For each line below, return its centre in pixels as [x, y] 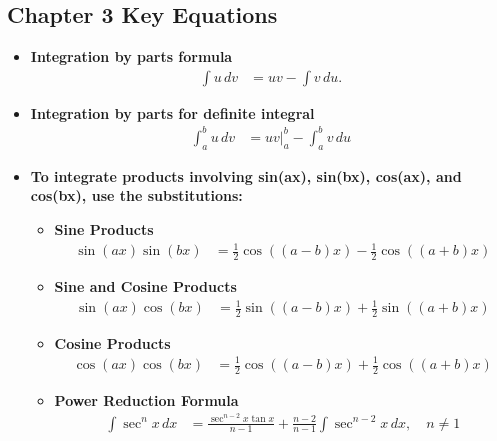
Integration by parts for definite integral [172, 112]
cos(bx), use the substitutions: [136, 195]
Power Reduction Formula [146, 399]
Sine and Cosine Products [145, 285]
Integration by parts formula [131, 56]
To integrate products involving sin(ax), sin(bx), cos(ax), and [246, 175]
